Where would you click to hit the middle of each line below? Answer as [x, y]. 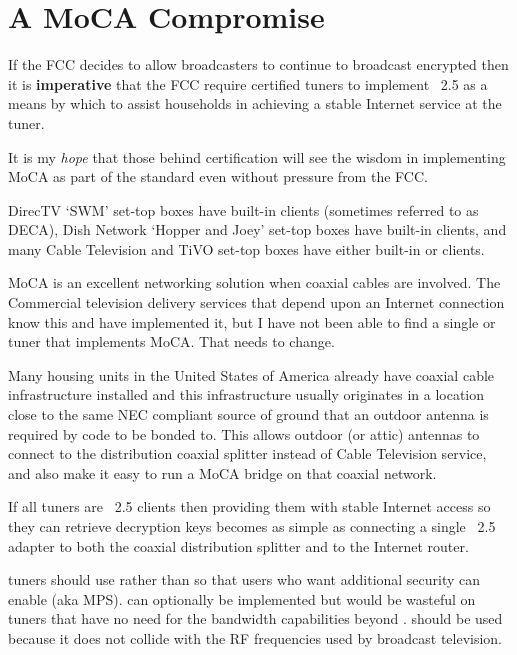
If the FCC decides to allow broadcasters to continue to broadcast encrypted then [258, 64]
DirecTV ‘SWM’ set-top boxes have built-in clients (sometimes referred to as [243, 209]
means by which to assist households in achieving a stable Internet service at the [255, 103]
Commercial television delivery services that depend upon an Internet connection [256, 302]
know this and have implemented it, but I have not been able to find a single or [252, 321]
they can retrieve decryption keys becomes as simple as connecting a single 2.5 [252, 526]
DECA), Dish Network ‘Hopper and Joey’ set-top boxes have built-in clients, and [257, 229]
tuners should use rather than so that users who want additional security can [244, 579]
